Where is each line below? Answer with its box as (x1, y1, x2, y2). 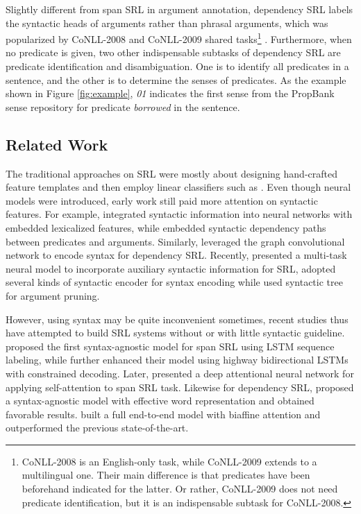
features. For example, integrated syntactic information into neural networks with (6, 207, 353, 221)
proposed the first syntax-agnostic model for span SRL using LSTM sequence (6, 339, 335, 353)
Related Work (6, 133, 108, 155)
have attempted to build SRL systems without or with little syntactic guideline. (6, 325, 345, 340)
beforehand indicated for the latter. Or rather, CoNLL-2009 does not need (22, 481, 338, 496)
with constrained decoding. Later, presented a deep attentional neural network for (6, 366, 354, 380)
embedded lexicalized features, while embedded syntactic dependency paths (6, 220, 326, 234)
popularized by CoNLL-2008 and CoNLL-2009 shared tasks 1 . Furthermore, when (6, 30, 352, 46)
